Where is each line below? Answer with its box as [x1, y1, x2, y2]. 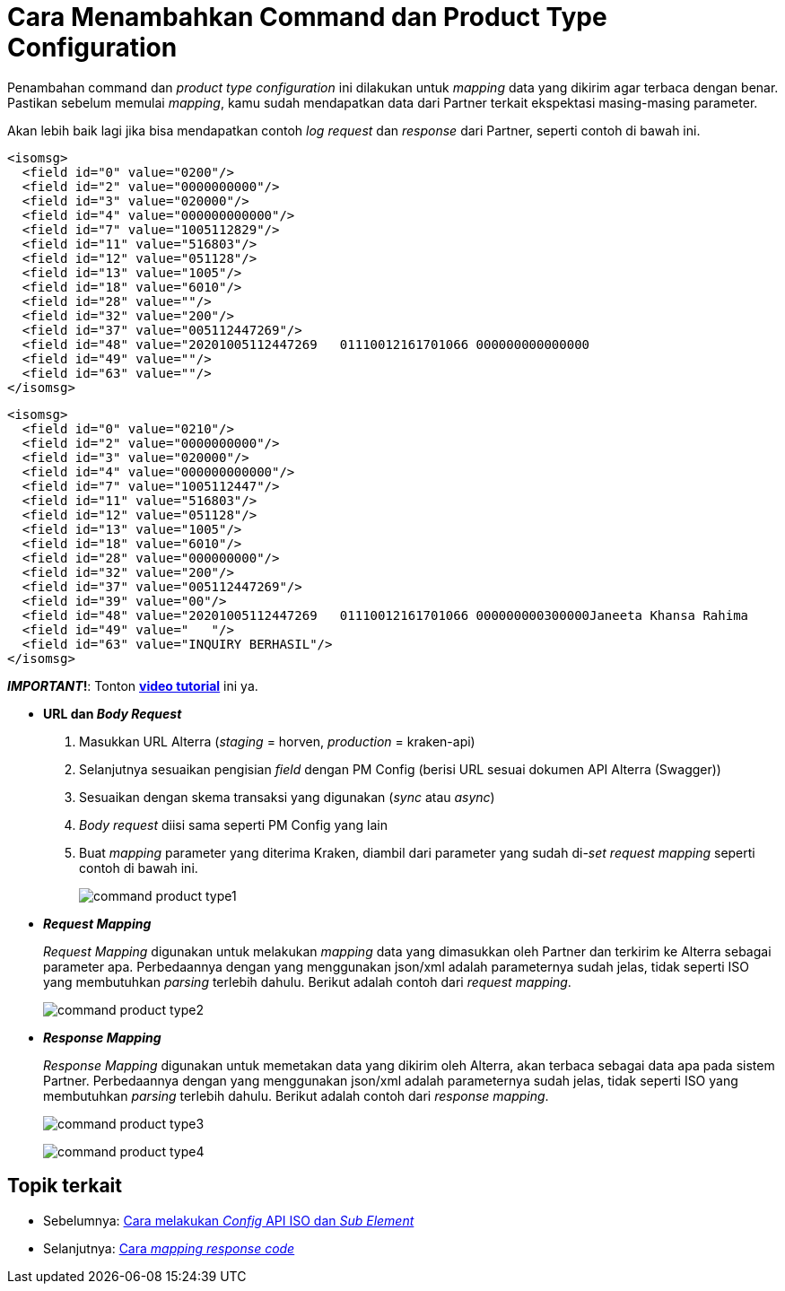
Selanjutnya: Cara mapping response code [43, 1240, 295, 1256]
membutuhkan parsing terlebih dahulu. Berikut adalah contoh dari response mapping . [43, 1087, 549, 1103]
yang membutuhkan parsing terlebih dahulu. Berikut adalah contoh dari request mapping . [43, 973, 571, 990]
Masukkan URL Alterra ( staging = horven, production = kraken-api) [79, 733, 475, 749]
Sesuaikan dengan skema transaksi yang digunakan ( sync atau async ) [79, 789, 495, 805]
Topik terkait [7, 1174, 122, 1198]
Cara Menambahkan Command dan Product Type [7, 2, 607, 32]
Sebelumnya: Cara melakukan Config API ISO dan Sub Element [43, 1212, 414, 1228]
